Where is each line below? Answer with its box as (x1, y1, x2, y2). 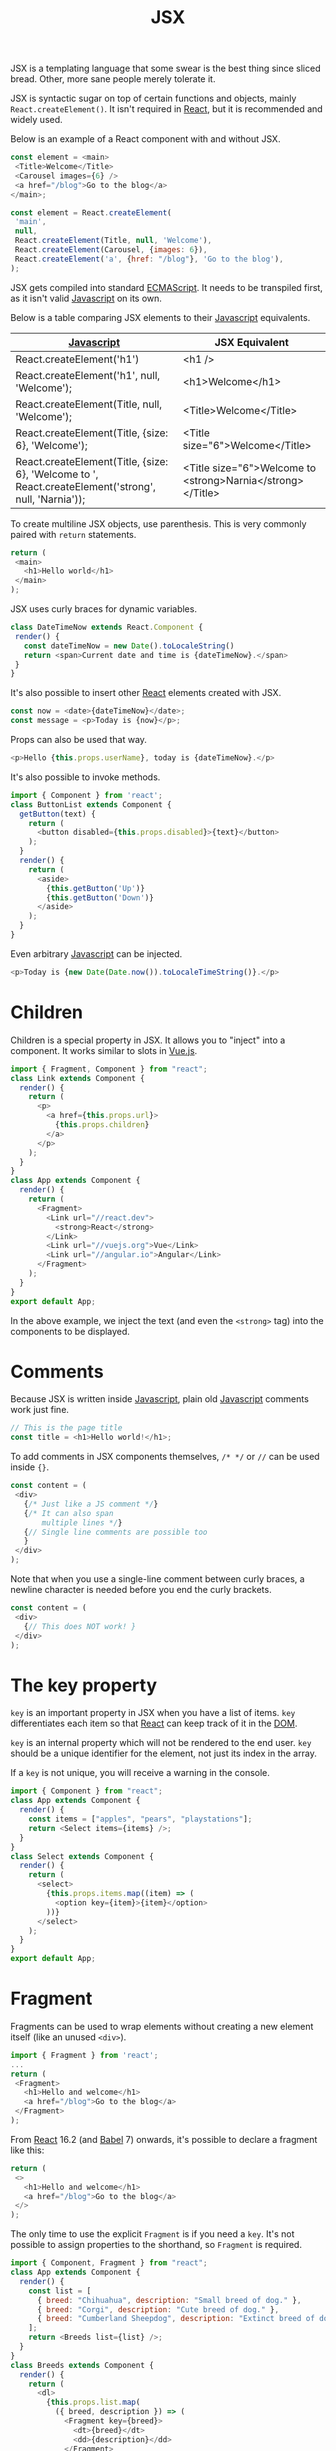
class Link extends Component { (10, 1073, 145, 1083)
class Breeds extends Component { (10, 2360, 155, 2370)
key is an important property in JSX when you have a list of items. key (10, 1707, 296, 1719)
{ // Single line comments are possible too (23, 1527, 208, 1537)
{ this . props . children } (54, 1120, 150, 1130)
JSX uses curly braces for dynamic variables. (10, 603, 198, 615)
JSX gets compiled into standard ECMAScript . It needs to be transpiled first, (10, 281, 323, 293)
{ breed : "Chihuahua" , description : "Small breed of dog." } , (36, 2295, 302, 2305)
